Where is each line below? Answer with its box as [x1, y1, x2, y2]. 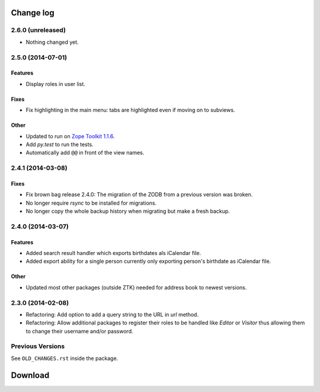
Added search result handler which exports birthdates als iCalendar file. [25, 249, 201, 256]
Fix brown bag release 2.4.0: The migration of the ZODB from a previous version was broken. [25, 191, 253, 198]
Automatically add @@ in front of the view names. [25, 149, 145, 157]
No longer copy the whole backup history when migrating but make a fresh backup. [25, 208, 231, 215]
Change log [11, 8, 55, 18]
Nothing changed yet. [25, 39, 79, 46]
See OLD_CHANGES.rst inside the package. [11, 355, 119, 362]
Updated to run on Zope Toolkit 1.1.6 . [25, 132, 115, 139]
